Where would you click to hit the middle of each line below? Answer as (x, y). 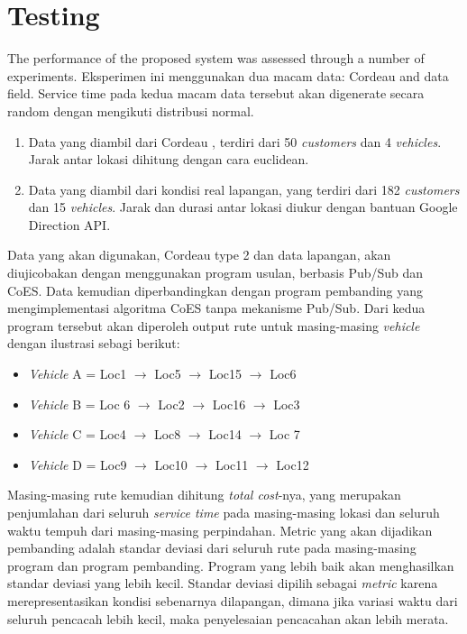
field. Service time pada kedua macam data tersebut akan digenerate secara (216, 93)
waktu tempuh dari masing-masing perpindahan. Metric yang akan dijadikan (220, 530)
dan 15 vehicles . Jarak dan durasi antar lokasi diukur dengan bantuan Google (243, 207)
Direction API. (69, 224)
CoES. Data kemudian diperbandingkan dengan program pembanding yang (215, 290)
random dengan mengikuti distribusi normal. (131, 110)
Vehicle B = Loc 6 (79, 404)
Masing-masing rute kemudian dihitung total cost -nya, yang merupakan (204, 495)
